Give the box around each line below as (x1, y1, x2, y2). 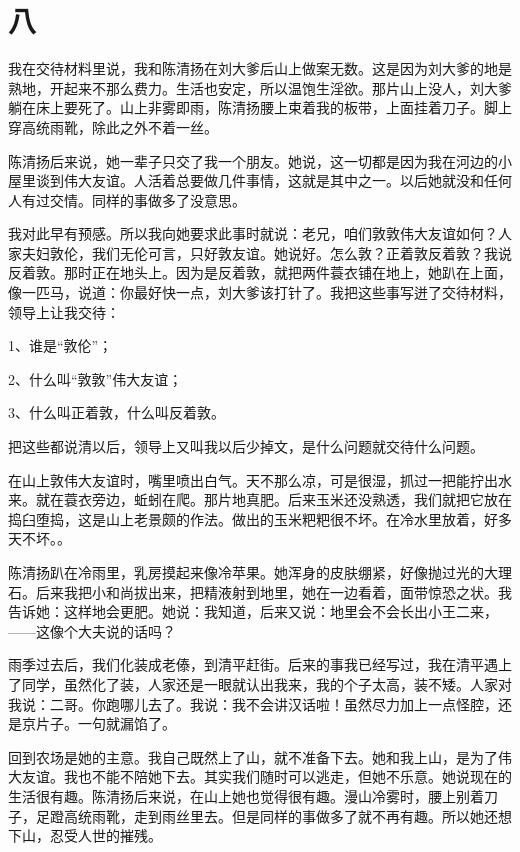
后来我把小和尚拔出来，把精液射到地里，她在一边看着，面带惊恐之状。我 (35, 581, 512, 602)
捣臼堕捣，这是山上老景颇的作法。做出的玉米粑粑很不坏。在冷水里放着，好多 (8, 508, 512, 529)
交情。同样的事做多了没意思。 (49, 189, 246, 210)
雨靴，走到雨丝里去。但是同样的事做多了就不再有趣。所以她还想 (91, 805, 512, 826)
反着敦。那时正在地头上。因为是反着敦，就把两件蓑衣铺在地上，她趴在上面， (8, 262, 512, 283)
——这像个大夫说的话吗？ (8, 620, 176, 641)
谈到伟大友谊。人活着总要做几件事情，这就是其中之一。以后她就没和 (35, 170, 484, 191)
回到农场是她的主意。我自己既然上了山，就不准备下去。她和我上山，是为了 (8, 746, 498, 767)
